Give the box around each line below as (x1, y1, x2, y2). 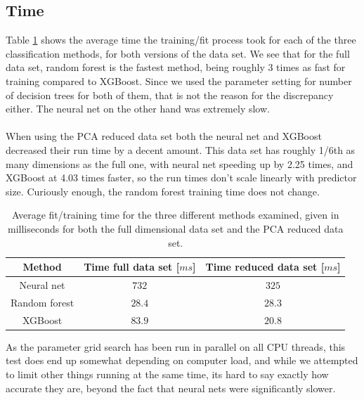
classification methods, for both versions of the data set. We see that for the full (6, 46, 350, 60)
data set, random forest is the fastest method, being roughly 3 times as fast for (6, 60, 346, 75)
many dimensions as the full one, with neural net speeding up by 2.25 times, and (6, 156, 353, 171)
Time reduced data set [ (205, 259, 325, 274)
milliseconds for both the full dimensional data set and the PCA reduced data (8, 221, 344, 236)
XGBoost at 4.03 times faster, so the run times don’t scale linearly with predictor (6, 170, 357, 185)
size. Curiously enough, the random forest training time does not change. (6, 183, 320, 198)
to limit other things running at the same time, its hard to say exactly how (6, 366, 329, 381)
